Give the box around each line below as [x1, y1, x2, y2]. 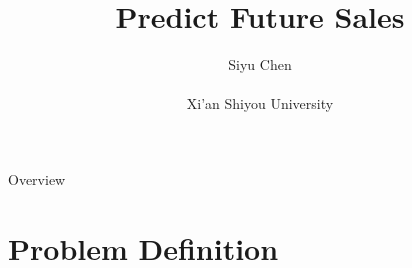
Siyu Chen [228, 54, 292, 75]
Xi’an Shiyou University [186, 93, 334, 114]
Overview [8, 168, 66, 189]
